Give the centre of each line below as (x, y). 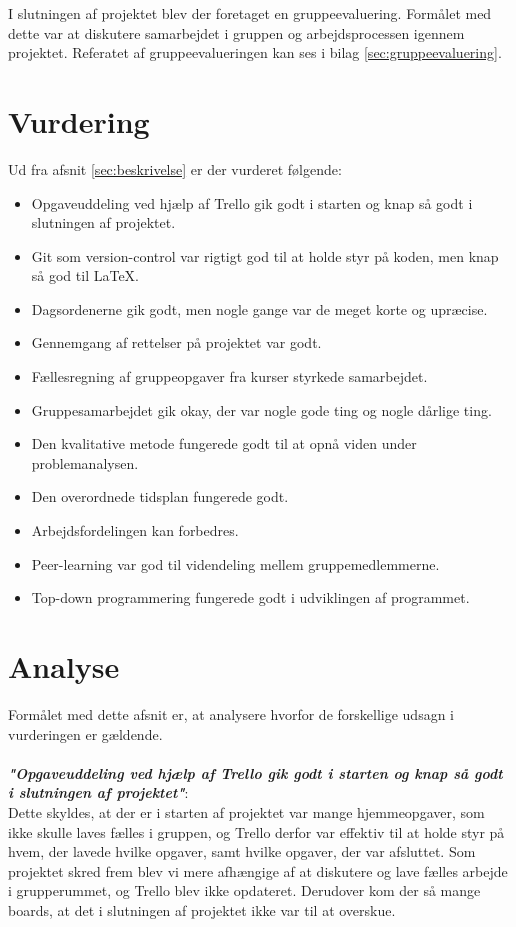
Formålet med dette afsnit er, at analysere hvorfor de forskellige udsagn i (231, 713)
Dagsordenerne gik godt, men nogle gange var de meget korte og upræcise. (259, 308)
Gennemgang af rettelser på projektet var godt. (176, 342)
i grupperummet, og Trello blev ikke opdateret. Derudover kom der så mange (244, 890)
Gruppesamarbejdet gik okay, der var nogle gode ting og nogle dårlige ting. (261, 409)
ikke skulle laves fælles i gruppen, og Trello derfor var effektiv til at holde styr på (256, 831)
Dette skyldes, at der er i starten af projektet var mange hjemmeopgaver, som (246, 811)
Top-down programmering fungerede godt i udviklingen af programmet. (250, 597)
